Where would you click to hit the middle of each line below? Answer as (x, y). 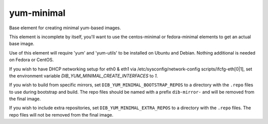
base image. (22, 44)
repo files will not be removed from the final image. (61, 115)
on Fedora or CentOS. (32, 60)
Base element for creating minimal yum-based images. (65, 28)
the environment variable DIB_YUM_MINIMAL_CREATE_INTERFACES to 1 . (84, 76)
